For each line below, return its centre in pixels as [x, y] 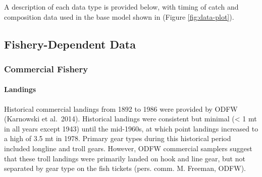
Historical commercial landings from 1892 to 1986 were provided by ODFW [121, 108]
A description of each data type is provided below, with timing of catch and [121, 7]
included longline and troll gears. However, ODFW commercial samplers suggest [128, 148]
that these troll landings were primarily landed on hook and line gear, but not [125, 158]
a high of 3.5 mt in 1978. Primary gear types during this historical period [118, 138]
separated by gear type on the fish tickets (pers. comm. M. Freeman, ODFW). [125, 168]
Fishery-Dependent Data [70, 44]
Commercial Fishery [46, 69]
